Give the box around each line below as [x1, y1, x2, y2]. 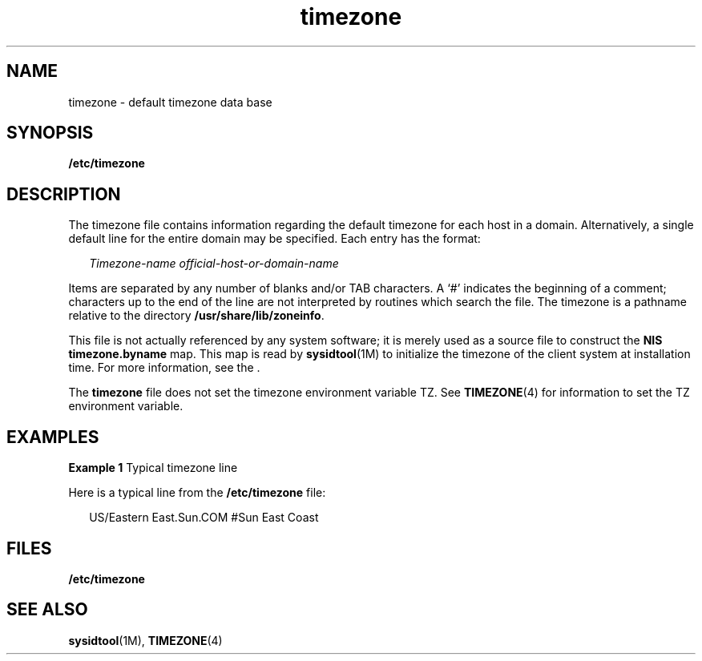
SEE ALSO [6, 599, 88, 620]
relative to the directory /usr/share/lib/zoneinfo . [68, 308, 325, 323]
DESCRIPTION [6, 183, 121, 204]
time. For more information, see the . [68, 361, 260, 375]
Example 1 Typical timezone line [68, 461, 238, 475]
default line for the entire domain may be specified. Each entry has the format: [68, 232, 481, 246]
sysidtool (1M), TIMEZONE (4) [68, 633, 223, 647]
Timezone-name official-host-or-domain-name [89, 256, 339, 271]
